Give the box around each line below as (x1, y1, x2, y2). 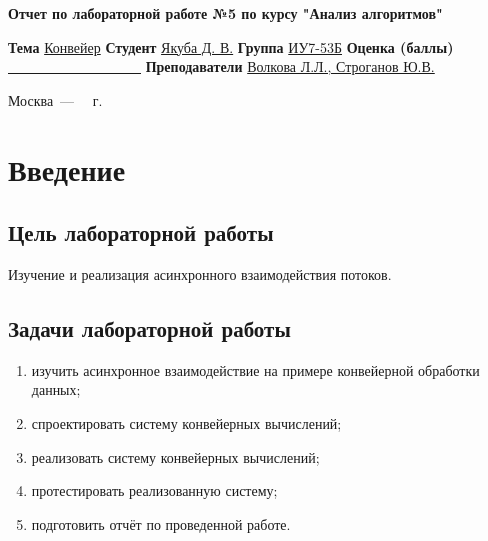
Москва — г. (8, 89, 103, 110)
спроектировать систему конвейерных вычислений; (31, 412, 342, 433)
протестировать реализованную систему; (31, 480, 278, 501)
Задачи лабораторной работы (8, 312, 291, 343)
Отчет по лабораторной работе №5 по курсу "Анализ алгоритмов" (8, 3, 443, 23)
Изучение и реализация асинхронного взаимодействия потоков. (8, 263, 392, 284)
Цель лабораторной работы (8, 217, 274, 248)
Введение (8, 148, 126, 189)
